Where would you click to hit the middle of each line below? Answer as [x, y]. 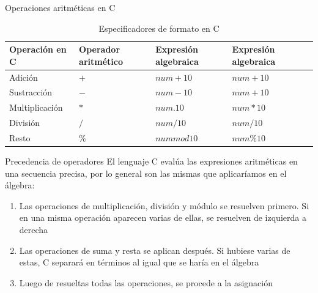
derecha [34, 230]
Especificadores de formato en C [159, 28]
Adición [24, 77]
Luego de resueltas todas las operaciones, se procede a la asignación [146, 282]
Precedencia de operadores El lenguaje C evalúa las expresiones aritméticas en [151, 161]
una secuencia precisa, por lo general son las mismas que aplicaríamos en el [146, 173]
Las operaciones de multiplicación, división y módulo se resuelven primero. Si [164, 205]
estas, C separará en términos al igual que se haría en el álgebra [139, 262]
